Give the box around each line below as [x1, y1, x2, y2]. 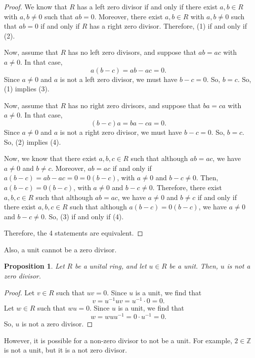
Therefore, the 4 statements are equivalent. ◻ [4, 228, 143, 238]
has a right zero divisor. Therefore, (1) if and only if [89, 21, 247, 31]
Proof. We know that [4, 1, 67, 11]
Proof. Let [4, 287, 35, 297]
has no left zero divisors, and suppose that [68, 47, 196, 57]
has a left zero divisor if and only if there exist [77, 1, 218, 11]
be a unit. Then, [169, 261, 218, 271]
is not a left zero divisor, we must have [60, 74, 177, 84]
